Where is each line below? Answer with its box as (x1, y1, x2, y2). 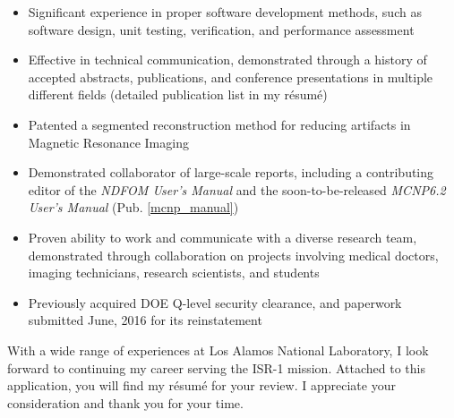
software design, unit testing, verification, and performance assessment (28, 20, 415, 38)
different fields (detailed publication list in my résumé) (28, 85, 328, 104)
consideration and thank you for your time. (7, 393, 244, 412)
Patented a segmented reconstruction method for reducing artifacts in (28, 115, 411, 133)
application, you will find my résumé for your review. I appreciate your (7, 376, 396, 395)
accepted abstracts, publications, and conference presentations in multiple (28, 67, 433, 86)
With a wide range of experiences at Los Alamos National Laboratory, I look (7, 340, 429, 359)
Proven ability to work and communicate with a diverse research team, (28, 227, 417, 246)
